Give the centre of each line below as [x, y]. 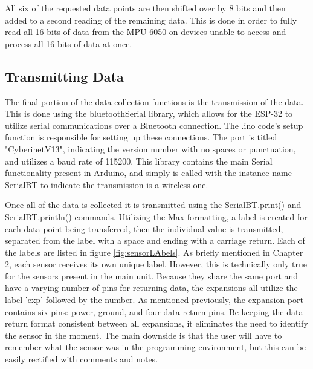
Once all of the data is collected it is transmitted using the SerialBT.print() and [153, 205]
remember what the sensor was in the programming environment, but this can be [155, 347]
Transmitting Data [64, 76]
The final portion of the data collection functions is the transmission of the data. [154, 101]
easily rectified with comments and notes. [82, 359]
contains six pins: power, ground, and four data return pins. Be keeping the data [154, 311]
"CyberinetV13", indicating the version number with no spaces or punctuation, [150, 149]
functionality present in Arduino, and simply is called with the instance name [148, 173]
